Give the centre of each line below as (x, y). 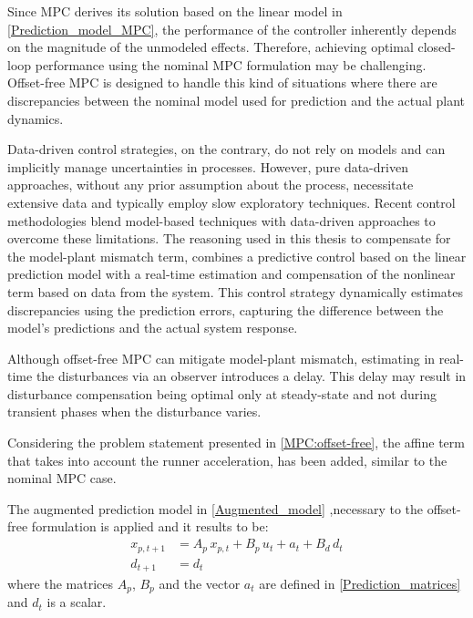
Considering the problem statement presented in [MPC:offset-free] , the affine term (236, 443)
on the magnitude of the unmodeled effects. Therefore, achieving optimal (211, 47)
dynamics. (36, 118)
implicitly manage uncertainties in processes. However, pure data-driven (208, 166)
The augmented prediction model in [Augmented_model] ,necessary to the (216, 508)
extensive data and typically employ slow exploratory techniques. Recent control (231, 202)
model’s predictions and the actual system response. (153, 328)
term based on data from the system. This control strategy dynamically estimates (235, 291)
